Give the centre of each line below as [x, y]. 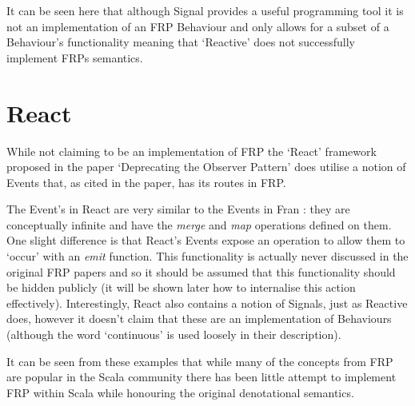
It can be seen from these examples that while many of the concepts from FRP [200, 361]
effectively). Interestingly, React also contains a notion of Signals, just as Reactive [207, 303]
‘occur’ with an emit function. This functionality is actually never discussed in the [207, 256]
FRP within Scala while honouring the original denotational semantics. [180, 392]
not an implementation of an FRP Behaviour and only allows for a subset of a [198, 26]
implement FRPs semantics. [75, 57]
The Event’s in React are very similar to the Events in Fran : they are [178, 209]
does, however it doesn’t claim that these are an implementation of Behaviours [199, 318]
